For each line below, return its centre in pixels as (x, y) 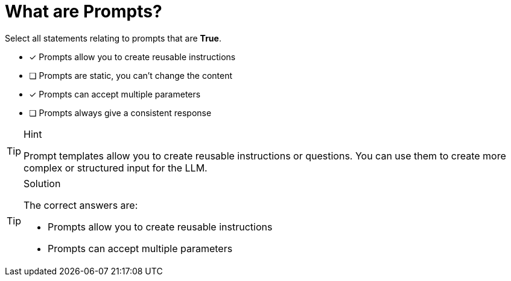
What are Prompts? (84, 11)
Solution (42, 183)
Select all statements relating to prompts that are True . (113, 38)
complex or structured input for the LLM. (116, 168)
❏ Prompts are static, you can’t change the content (131, 75)
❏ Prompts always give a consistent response (120, 113)
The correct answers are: (81, 205)
